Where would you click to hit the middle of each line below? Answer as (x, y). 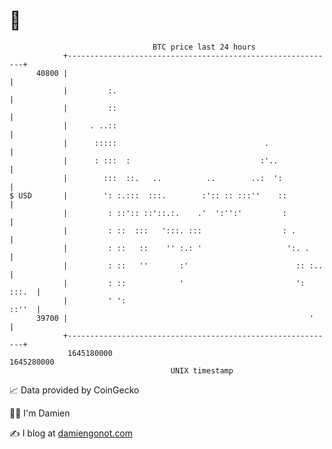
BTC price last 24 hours (204, 47)
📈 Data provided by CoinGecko (74, 390)
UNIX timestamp (202, 370)
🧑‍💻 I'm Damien (40, 413)
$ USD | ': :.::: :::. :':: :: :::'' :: (148, 195)
